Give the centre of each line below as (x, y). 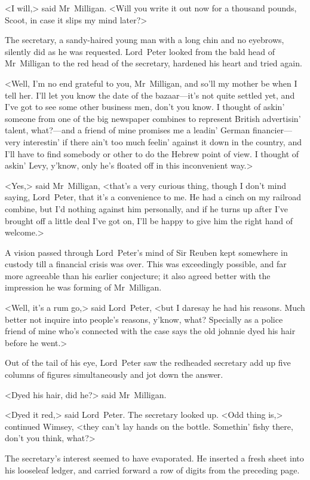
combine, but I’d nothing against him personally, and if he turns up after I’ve (147, 208)
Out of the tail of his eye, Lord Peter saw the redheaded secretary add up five (148, 363)
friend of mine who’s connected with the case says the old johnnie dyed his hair (150, 331)
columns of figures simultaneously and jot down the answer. (114, 374)
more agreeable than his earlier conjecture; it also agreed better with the (138, 275)
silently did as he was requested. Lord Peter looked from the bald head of (140, 51)
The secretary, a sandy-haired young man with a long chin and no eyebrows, (145, 40)
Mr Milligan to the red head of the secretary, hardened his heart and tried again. (154, 63)
